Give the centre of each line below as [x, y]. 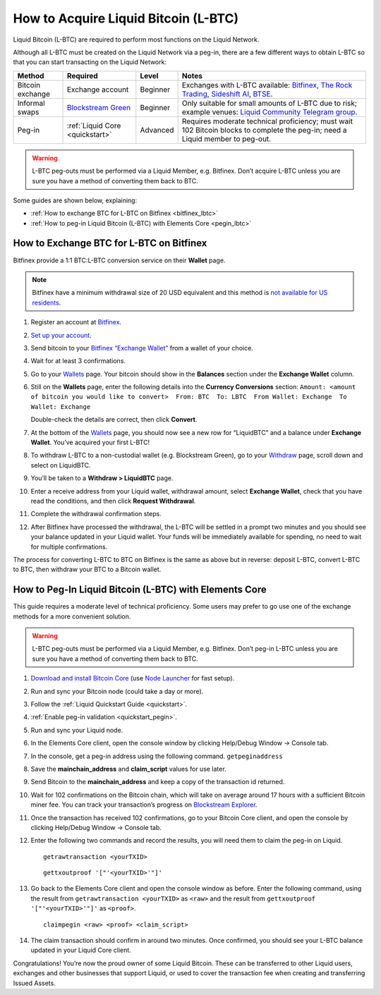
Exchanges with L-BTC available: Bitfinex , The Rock [267, 85]
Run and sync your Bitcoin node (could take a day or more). [117, 691]
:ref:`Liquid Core [94, 126]
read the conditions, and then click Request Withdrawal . [113, 501]
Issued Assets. [34, 983]
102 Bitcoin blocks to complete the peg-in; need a [264, 130]
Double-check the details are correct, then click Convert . [114, 420]
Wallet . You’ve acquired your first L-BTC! [90, 442]
